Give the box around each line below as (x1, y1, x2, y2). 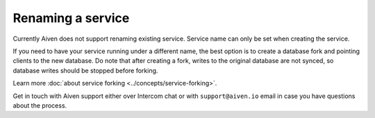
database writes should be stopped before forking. (12, 66, 158, 75)
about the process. (12, 101, 67, 110)
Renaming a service (12, 10, 130, 26)
